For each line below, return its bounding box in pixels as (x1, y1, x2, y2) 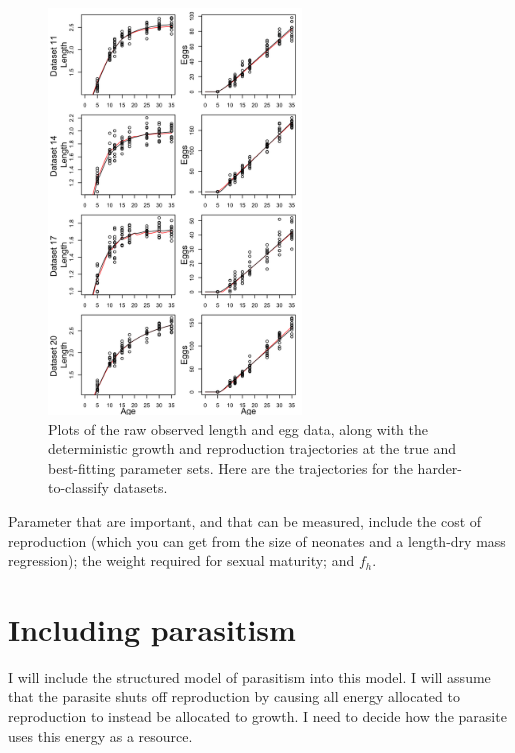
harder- (417, 457, 463, 478)
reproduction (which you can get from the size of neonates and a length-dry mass (8, 530, 506, 551)
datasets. (113, 477, 168, 498)
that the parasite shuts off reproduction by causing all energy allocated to (8, 686, 460, 707)
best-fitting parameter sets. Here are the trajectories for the (48, 457, 413, 478)
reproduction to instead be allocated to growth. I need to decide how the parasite (8, 706, 507, 727)
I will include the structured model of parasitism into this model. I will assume (8, 666, 491, 687)
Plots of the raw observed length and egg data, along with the (48, 418, 428, 439)
